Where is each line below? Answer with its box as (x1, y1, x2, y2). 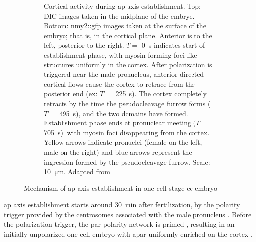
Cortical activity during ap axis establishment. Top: (44, 1, 201, 11)
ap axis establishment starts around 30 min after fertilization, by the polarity (4, 199, 240, 210)
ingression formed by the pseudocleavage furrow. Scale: (44, 156, 210, 167)
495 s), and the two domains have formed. (59, 108, 188, 118)
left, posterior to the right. (44, 40, 124, 50)
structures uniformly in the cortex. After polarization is (44, 59, 212, 69)
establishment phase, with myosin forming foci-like (44, 49, 197, 60)
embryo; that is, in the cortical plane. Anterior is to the (44, 30, 212, 40)
